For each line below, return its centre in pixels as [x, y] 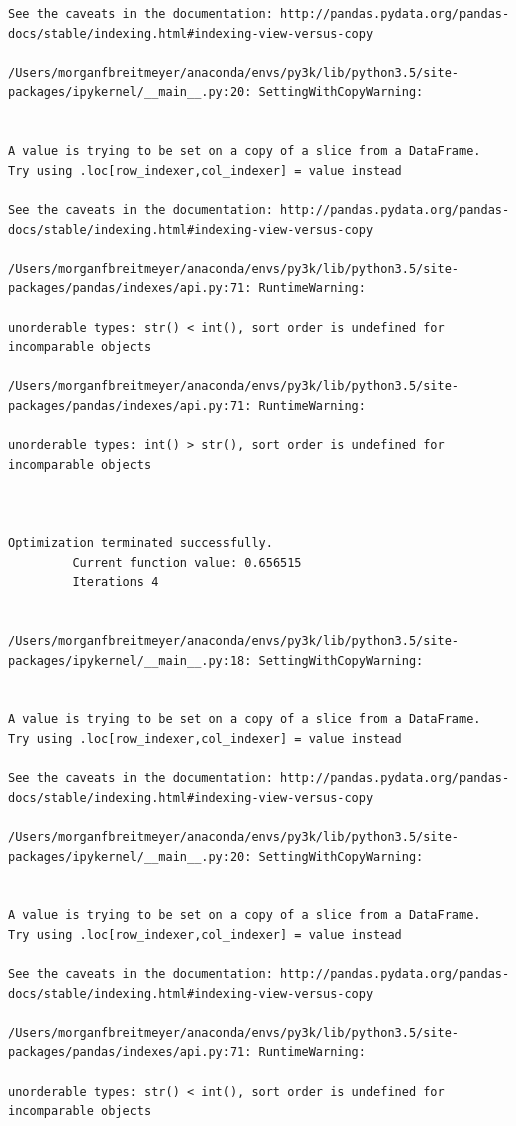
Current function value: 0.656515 [187, 562]
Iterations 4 [115, 582]
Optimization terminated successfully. [140, 543]
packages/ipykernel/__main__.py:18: [130, 660]
